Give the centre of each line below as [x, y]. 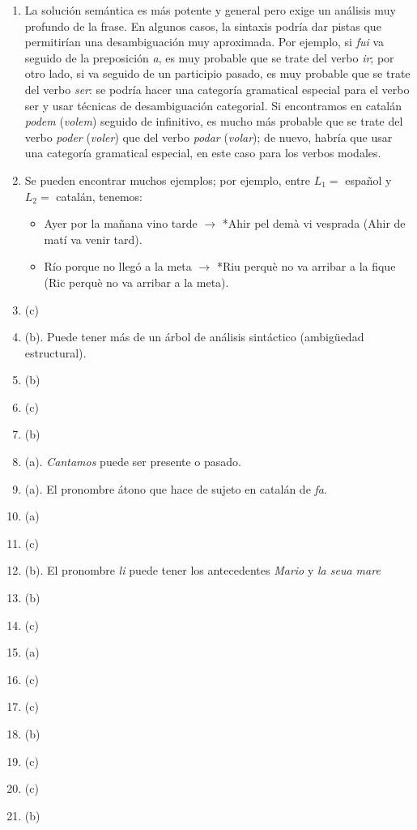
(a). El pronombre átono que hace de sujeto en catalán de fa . [176, 488]
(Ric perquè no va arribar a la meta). [136, 282]
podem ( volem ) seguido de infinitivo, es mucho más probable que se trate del [214, 121]
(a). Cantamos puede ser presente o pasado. [133, 462]
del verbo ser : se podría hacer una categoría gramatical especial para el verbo [217, 89]
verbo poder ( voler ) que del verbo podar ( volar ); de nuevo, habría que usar [208, 137]
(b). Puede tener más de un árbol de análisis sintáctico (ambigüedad [194, 337]
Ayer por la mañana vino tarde [121, 223]
